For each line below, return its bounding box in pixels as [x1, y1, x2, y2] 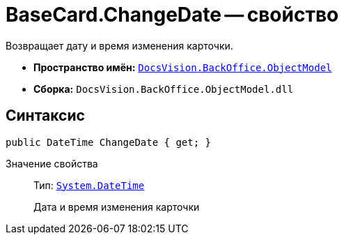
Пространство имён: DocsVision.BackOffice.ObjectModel [33, 61, 332, 73]
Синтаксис [6, 107, 85, 125]
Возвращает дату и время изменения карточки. [6, 39, 233, 52]
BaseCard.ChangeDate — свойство [6, 3, 339, 27]
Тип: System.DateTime [33, 179, 145, 191]
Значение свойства [6, 157, 98, 170]
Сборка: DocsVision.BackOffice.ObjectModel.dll [33, 82, 294, 95]
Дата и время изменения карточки [33, 200, 200, 213]
